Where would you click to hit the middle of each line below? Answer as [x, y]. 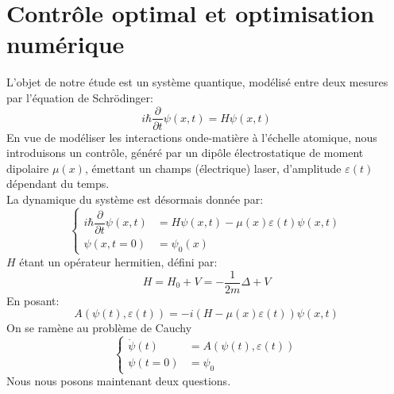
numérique [66, 44]
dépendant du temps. [58, 184]
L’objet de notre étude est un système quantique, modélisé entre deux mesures [197, 82]
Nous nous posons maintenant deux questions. [119, 381]
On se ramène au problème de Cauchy [99, 328]
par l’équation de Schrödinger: [80, 97]
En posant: [33, 300]
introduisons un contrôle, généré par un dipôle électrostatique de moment [185, 153]
